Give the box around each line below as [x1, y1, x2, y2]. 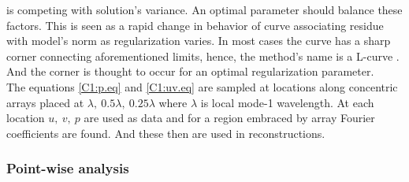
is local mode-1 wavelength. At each [200, 94, 374, 110]
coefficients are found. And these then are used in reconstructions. [6, 124, 325, 141]
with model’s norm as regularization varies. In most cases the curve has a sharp [6, 32, 391, 49]
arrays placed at [6, 94, 84, 110]
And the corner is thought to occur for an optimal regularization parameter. [6, 63, 374, 80]
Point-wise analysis [6, 158, 129, 178]
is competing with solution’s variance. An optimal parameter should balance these [6, 2, 403, 17]
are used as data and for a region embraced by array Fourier [84, 110, 375, 126]
